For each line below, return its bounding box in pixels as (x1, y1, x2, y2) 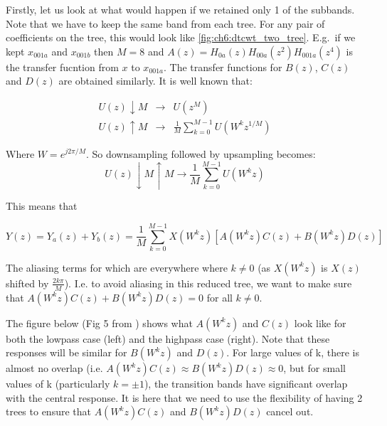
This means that (6, 198, 78, 213)
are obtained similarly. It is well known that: (58, 73, 253, 88)
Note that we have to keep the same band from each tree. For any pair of (6, 16, 325, 31)
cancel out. (266, 404, 314, 419)
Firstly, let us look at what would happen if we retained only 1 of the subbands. (6, 2, 355, 16)
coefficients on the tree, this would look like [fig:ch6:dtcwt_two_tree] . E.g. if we (6, 30, 356, 45)
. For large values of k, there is (226, 345, 359, 360)
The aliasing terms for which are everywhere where (6, 260, 228, 275)
